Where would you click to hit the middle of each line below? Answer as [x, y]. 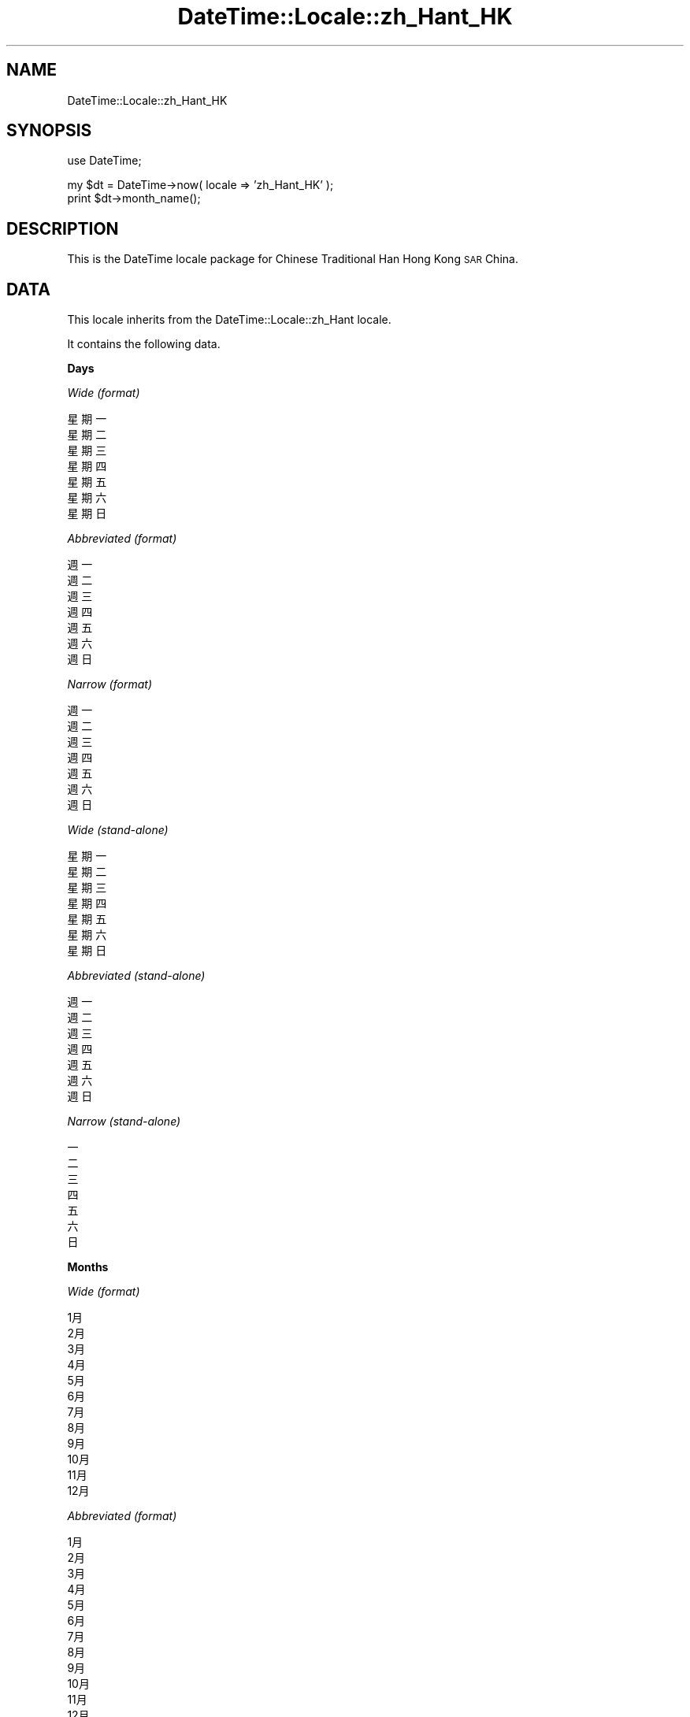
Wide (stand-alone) [118, 830]
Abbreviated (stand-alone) [136, 976]
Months [88, 1267]
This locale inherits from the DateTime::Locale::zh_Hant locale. [229, 320]
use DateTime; [104, 161]
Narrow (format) [109, 684]
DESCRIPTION [63, 228]
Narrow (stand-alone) [124, 1122]
